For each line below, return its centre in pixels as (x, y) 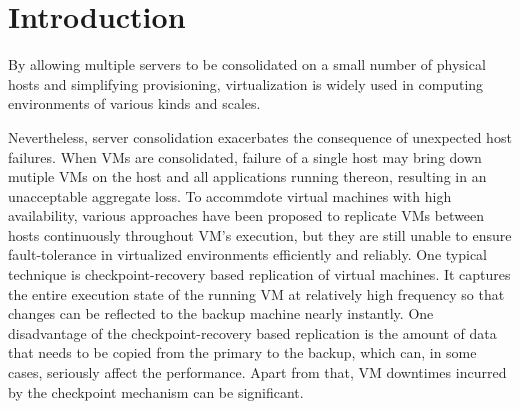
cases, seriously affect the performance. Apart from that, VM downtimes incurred (257, 372)
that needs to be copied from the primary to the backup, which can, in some (242, 352)
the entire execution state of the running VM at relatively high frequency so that (256, 293)
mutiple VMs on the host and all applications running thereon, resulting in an (247, 176)
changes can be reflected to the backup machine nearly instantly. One (221, 313)
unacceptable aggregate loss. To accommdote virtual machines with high (230, 195)
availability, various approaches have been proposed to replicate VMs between (246, 215)
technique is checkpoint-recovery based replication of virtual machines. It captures (259, 274)
